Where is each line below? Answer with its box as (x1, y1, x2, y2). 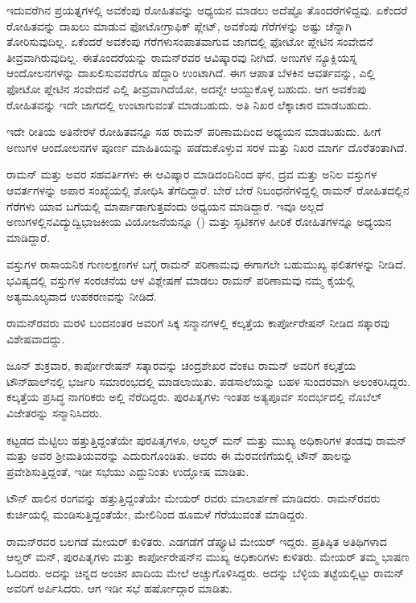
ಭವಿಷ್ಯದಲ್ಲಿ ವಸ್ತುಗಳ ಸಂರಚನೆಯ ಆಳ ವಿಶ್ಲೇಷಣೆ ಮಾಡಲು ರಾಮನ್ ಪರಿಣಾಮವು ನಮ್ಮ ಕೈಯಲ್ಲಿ (6, 271, 355, 288)
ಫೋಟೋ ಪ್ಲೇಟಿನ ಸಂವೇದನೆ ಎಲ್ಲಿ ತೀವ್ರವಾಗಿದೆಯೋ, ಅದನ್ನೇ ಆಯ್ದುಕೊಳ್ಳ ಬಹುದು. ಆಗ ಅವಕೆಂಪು (6, 80, 367, 96)
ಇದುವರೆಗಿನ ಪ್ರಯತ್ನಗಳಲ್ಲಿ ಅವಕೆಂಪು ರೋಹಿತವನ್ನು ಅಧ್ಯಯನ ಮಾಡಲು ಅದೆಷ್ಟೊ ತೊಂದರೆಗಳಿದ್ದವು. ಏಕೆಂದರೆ (6, 2, 408, 18)
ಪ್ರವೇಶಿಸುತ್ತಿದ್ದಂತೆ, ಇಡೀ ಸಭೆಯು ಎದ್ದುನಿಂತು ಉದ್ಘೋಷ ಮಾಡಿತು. (6, 462, 249, 479)
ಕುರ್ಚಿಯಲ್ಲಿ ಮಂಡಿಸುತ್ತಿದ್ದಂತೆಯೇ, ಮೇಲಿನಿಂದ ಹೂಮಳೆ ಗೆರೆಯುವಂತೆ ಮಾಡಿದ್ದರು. (6, 506, 308, 523)
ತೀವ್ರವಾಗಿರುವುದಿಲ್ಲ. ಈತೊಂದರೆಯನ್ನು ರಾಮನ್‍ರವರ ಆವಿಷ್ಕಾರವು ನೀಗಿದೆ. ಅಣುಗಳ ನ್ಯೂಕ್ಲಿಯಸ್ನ (6, 48, 357, 65)
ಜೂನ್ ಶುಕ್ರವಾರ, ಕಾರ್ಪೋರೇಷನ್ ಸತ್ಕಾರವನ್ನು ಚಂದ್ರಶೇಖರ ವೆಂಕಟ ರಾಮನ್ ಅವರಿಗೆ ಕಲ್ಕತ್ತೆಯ (6, 357, 356, 374)
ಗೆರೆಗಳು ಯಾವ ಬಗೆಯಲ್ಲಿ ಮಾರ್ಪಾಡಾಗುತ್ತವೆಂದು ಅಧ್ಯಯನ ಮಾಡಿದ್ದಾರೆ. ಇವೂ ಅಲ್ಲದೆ (6, 197, 324, 214)
